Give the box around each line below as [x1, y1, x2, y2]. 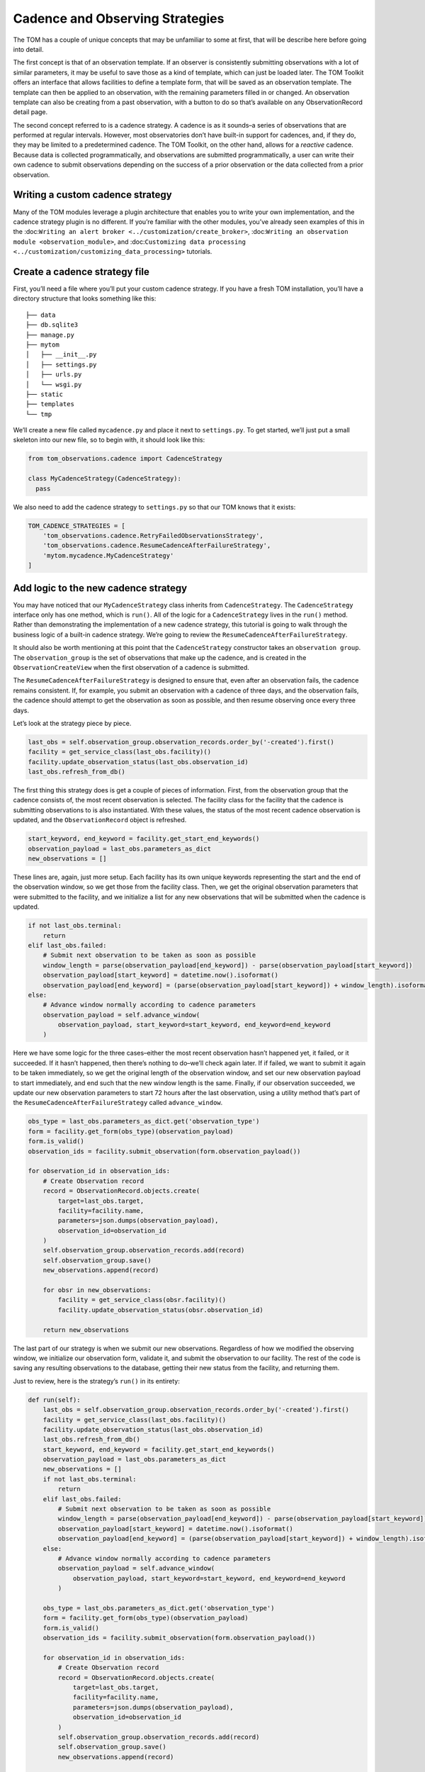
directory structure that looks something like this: [13, 294, 157, 303]
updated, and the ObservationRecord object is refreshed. [13, 816, 187, 824]
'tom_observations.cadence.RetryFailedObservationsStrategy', [42, 532, 263, 539]
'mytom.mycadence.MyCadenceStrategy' [42, 551, 174, 559]
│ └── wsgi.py [25, 380, 82, 388]
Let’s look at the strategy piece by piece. [13, 719, 132, 727]
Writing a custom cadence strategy [13, 189, 173, 201]
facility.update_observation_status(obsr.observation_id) [57, 1306, 263, 1314]
